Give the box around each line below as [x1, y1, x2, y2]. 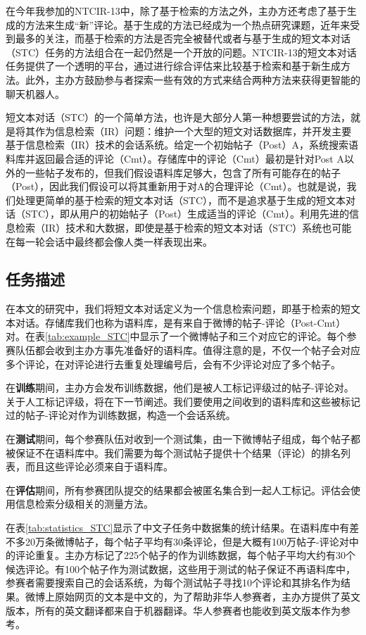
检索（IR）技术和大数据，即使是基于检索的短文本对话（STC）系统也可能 [15, 220, 352, 234]
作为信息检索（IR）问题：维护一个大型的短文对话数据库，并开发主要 [34, 123, 352, 138]
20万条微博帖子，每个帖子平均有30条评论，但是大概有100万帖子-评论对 [25, 534, 349, 548]
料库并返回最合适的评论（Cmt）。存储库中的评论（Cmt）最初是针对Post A [6, 151, 344, 165]
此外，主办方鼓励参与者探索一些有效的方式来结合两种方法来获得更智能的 [25, 72, 360, 87]
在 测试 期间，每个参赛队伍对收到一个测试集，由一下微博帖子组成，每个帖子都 [6, 432, 360, 446]
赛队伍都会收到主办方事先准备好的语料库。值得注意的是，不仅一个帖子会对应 [6, 343, 360, 358]
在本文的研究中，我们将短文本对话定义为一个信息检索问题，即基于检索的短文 [6, 301, 360, 316]
